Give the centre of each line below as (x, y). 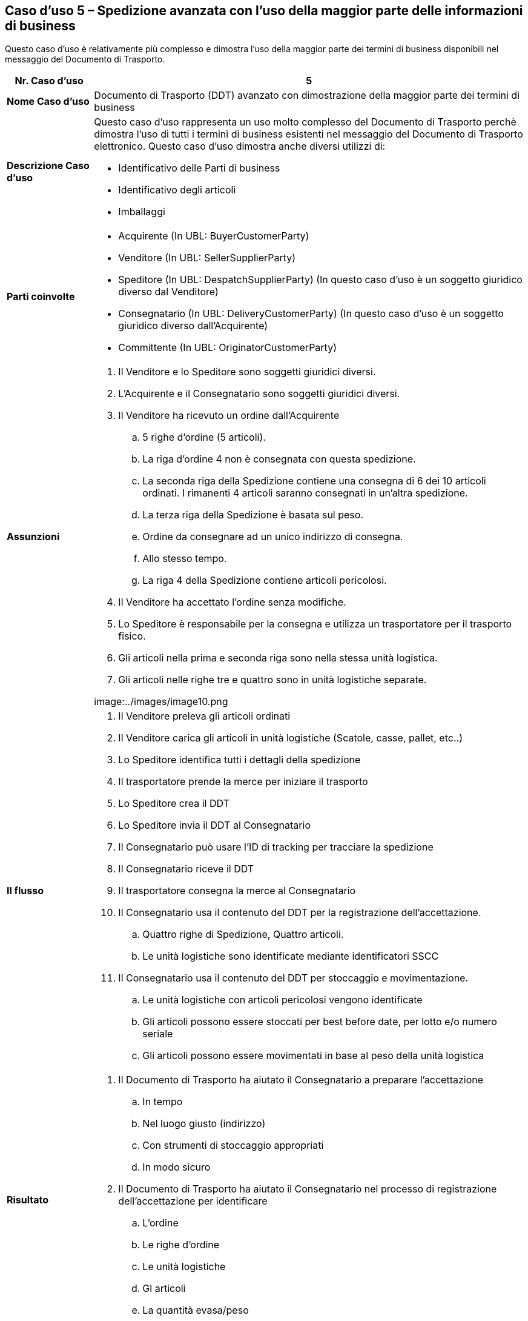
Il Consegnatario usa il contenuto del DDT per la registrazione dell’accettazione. (300, 913)
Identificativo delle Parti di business (199, 168)
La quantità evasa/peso (196, 1310)
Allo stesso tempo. (185, 559)
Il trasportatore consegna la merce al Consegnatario (237, 891)
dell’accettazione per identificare (193, 1201)
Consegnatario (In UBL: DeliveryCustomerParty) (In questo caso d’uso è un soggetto (311, 314)
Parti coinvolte (41, 297)
